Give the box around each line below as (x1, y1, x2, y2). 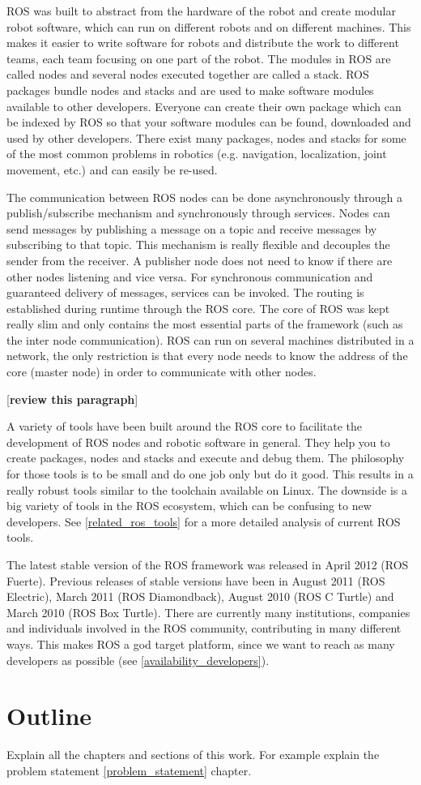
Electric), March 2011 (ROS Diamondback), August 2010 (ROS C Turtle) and (6, 588, 394, 605)
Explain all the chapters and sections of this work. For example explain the (6, 746, 380, 763)
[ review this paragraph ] (6, 390, 138, 407)
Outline (6, 699, 92, 732)
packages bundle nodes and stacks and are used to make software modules (6, 81, 374, 98)
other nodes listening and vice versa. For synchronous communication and (6, 268, 373, 285)
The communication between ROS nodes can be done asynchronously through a (6, 188, 402, 205)
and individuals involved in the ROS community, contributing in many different (6, 620, 402, 637)
